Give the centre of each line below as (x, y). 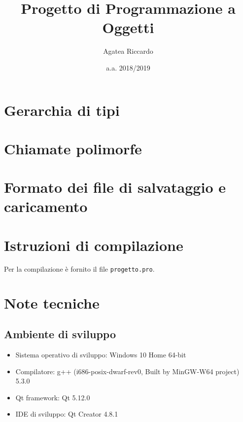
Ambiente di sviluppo (60, 334)
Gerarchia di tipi (62, 110)
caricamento (46, 206)
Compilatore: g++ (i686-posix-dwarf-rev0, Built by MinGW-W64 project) (127, 371)
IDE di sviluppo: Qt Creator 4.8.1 (67, 414)
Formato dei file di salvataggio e (115, 187)
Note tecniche (52, 302)
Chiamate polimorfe (73, 148)
